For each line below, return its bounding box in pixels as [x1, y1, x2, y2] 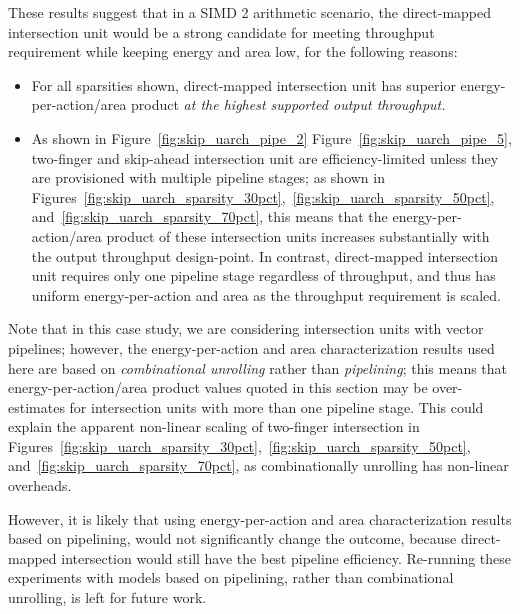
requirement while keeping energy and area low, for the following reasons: [8, 41, 458, 62]
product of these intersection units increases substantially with [106, 225, 490, 246]
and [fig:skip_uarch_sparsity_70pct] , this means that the [31, 206, 388, 227]
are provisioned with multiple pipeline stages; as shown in [31, 167, 385, 188]
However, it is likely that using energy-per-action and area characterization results [8, 508, 512, 529]
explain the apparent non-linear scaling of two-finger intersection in [8, 416, 420, 437]
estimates [8, 396, 65, 417]
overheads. [8, 475, 72, 496]
